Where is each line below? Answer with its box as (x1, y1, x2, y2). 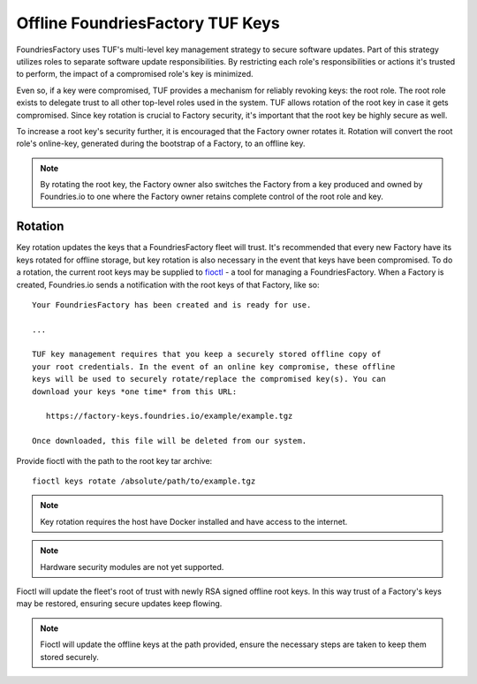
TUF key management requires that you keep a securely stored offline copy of (32, 349, 382, 360)
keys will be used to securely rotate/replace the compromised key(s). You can (32, 374, 386, 384)
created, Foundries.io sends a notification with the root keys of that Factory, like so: (16, 279, 320, 290)
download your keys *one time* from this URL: (32, 386, 238, 397)
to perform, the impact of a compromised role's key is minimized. (16, 69, 254, 80)
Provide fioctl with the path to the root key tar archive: (16, 455, 213, 466)
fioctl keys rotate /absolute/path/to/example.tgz (32, 476, 256, 486)
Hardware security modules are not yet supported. (40, 561, 224, 572)
